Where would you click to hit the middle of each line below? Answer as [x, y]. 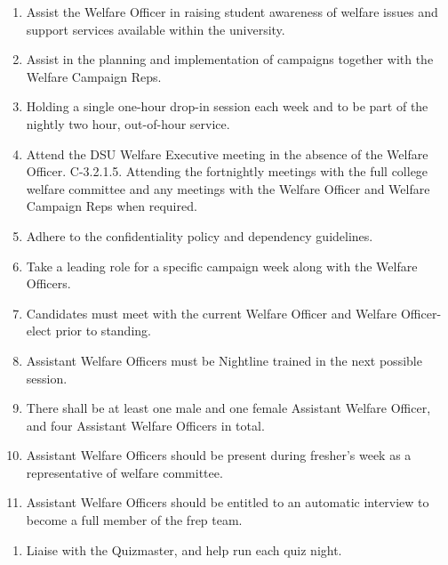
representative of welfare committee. [124, 472]
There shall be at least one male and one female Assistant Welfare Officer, [228, 408]
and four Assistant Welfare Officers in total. [145, 425]
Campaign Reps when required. [112, 206]
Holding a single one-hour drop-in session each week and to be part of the [227, 106]
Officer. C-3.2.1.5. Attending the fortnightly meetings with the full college [227, 171]
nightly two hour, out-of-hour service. [128, 123]
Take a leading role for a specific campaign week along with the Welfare [222, 266]
